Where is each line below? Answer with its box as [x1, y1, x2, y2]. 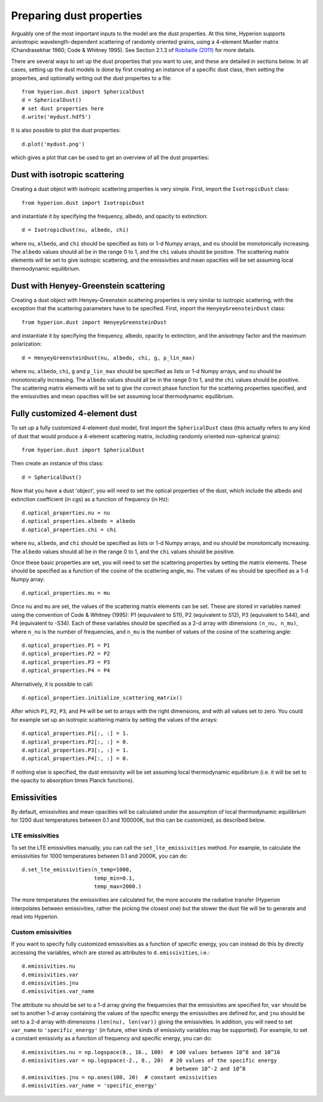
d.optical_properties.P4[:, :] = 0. [22, 755, 129, 762]
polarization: [11, 340, 42, 347]
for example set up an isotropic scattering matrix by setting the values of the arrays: [11, 716, 218, 723]
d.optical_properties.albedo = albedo [22, 518, 136, 525]
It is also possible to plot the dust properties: [11, 126, 121, 134]
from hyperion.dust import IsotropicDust [22, 199, 145, 206]
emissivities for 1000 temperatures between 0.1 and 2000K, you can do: [11, 852, 188, 859]
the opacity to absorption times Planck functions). [11, 777, 135, 784]
